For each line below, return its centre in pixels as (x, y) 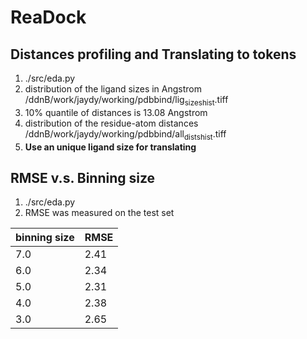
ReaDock (48, 17)
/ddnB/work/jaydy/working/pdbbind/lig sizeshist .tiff (126, 101)
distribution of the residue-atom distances (111, 123)
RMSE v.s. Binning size (83, 177)
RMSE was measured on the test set (99, 213)
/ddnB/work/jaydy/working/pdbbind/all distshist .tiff (125, 134)
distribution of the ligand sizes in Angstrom (113, 89)
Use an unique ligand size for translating (110, 147)
